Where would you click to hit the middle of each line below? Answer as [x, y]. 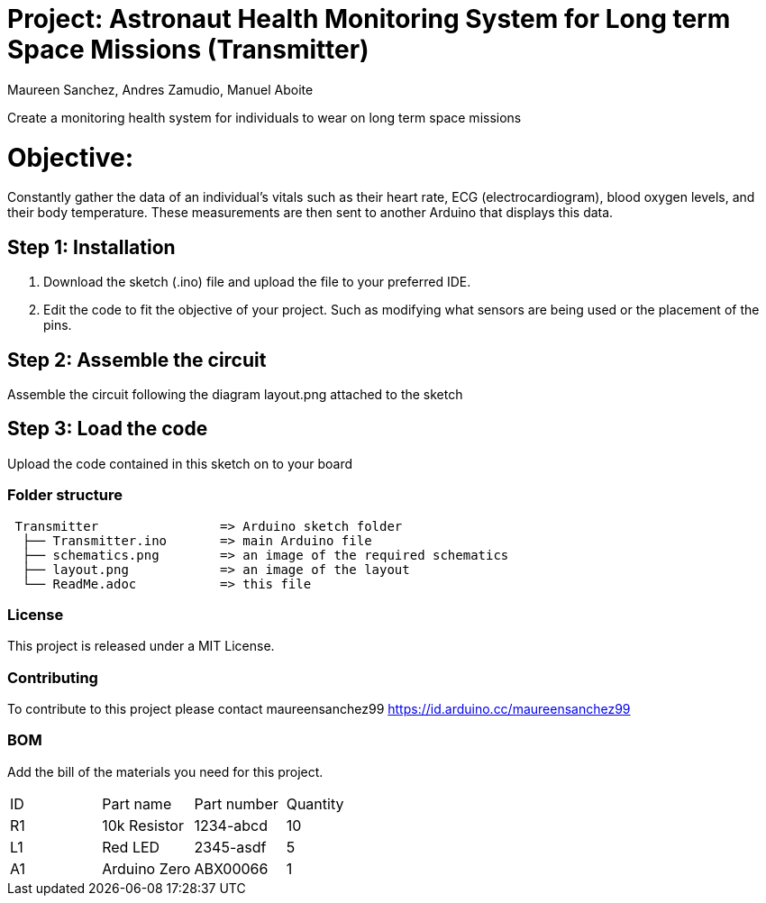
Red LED [131, 847]
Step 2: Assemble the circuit [137, 360]
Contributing [53, 677]
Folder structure [65, 495]
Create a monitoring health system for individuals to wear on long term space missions [264, 117]
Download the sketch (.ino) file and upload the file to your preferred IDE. [257, 282]
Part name [137, 803]
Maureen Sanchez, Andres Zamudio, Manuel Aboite [160, 89]
